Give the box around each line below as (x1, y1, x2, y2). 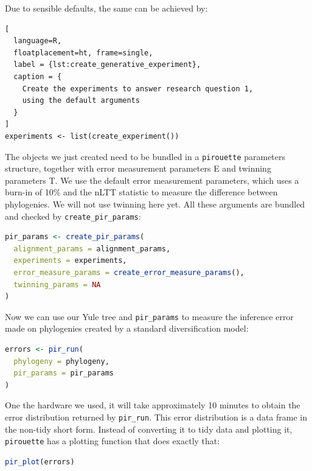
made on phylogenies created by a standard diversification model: (5, 322, 249, 335)
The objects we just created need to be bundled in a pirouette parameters (5, 150, 286, 162)
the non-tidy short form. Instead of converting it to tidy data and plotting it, (5, 422, 293, 435)
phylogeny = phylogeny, (13, 357, 109, 366)
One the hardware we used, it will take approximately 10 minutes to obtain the (5, 399, 300, 411)
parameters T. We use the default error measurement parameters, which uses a (5, 173, 299, 186)
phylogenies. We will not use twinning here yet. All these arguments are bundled (5, 197, 305, 210)
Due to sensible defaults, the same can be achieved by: (5, 2, 208, 14)
